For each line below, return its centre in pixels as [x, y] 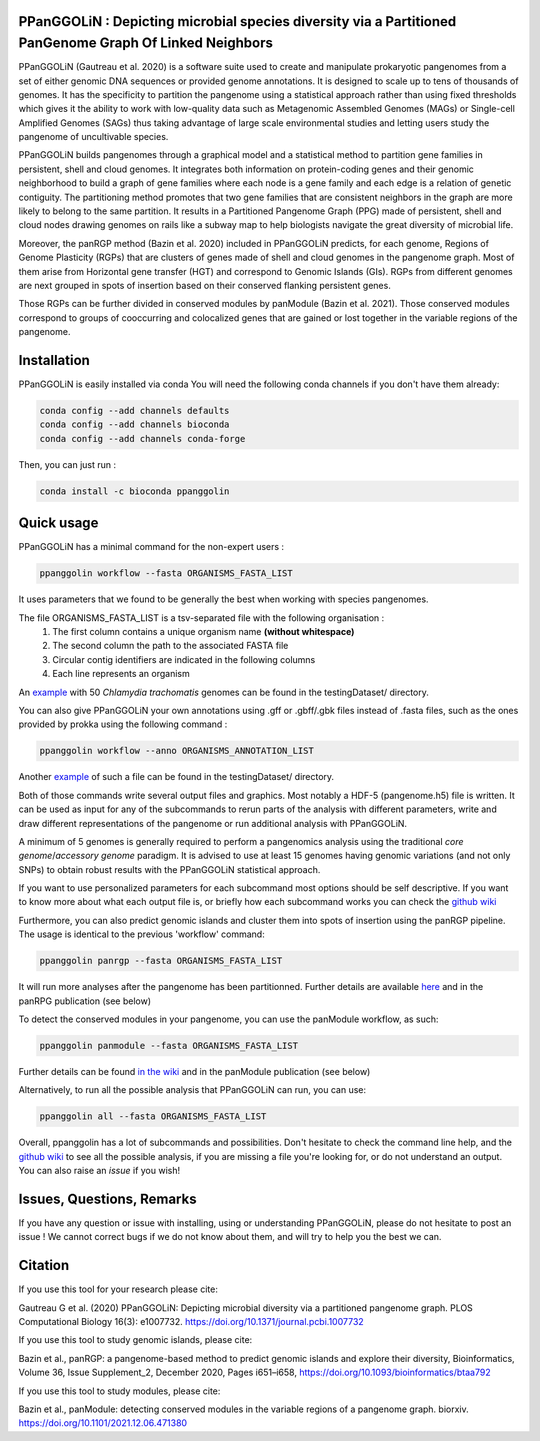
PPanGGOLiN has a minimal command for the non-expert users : [151, 547]
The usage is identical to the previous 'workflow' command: [141, 934]
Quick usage [58, 523]
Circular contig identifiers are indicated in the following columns [184, 659]
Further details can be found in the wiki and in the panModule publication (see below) [194, 1071]
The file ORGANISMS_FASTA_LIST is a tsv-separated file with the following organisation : [201, 617]
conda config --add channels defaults [134, 411]
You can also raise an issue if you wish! [99, 1171]
